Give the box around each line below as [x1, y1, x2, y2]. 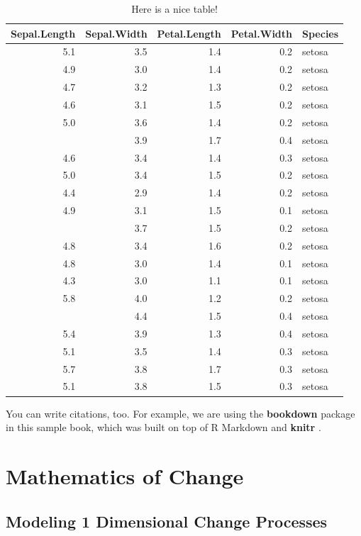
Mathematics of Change [6, 461, 244, 490]
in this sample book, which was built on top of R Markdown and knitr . [6, 420, 321, 435]
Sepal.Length [11, 26, 76, 40]
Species [302, 26, 339, 40]
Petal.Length [157, 26, 221, 40]
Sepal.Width [85, 26, 148, 40]
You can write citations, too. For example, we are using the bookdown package [6, 406, 355, 420]
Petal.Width [231, 26, 293, 40]
